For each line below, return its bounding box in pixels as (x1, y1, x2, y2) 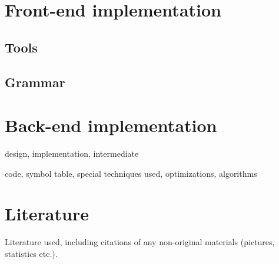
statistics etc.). (5, 247, 58, 259)
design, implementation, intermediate (5, 147, 139, 160)
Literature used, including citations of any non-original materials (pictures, (5, 236, 275, 248)
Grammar (5, 72, 65, 91)
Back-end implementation (5, 113, 217, 137)
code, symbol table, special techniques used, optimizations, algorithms (5, 167, 257, 179)
